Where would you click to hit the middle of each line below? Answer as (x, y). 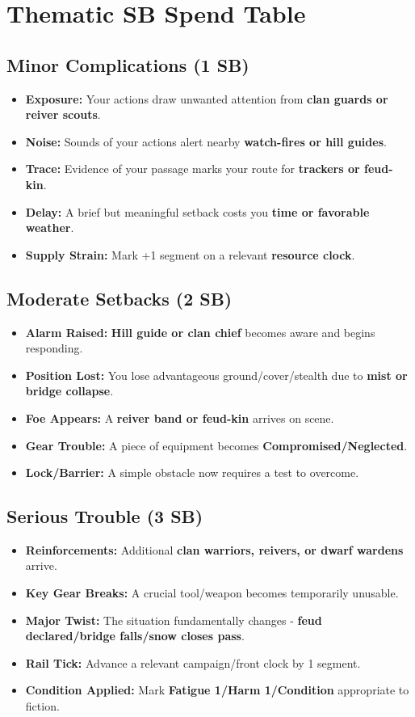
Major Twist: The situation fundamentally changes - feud (174, 620)
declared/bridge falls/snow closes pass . (135, 636)
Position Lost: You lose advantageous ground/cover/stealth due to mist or (216, 375)
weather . (50, 228)
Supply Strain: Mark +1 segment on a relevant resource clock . (190, 254)
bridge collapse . (69, 391)
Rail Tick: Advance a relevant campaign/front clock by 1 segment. (193, 662)
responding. (54, 348)
